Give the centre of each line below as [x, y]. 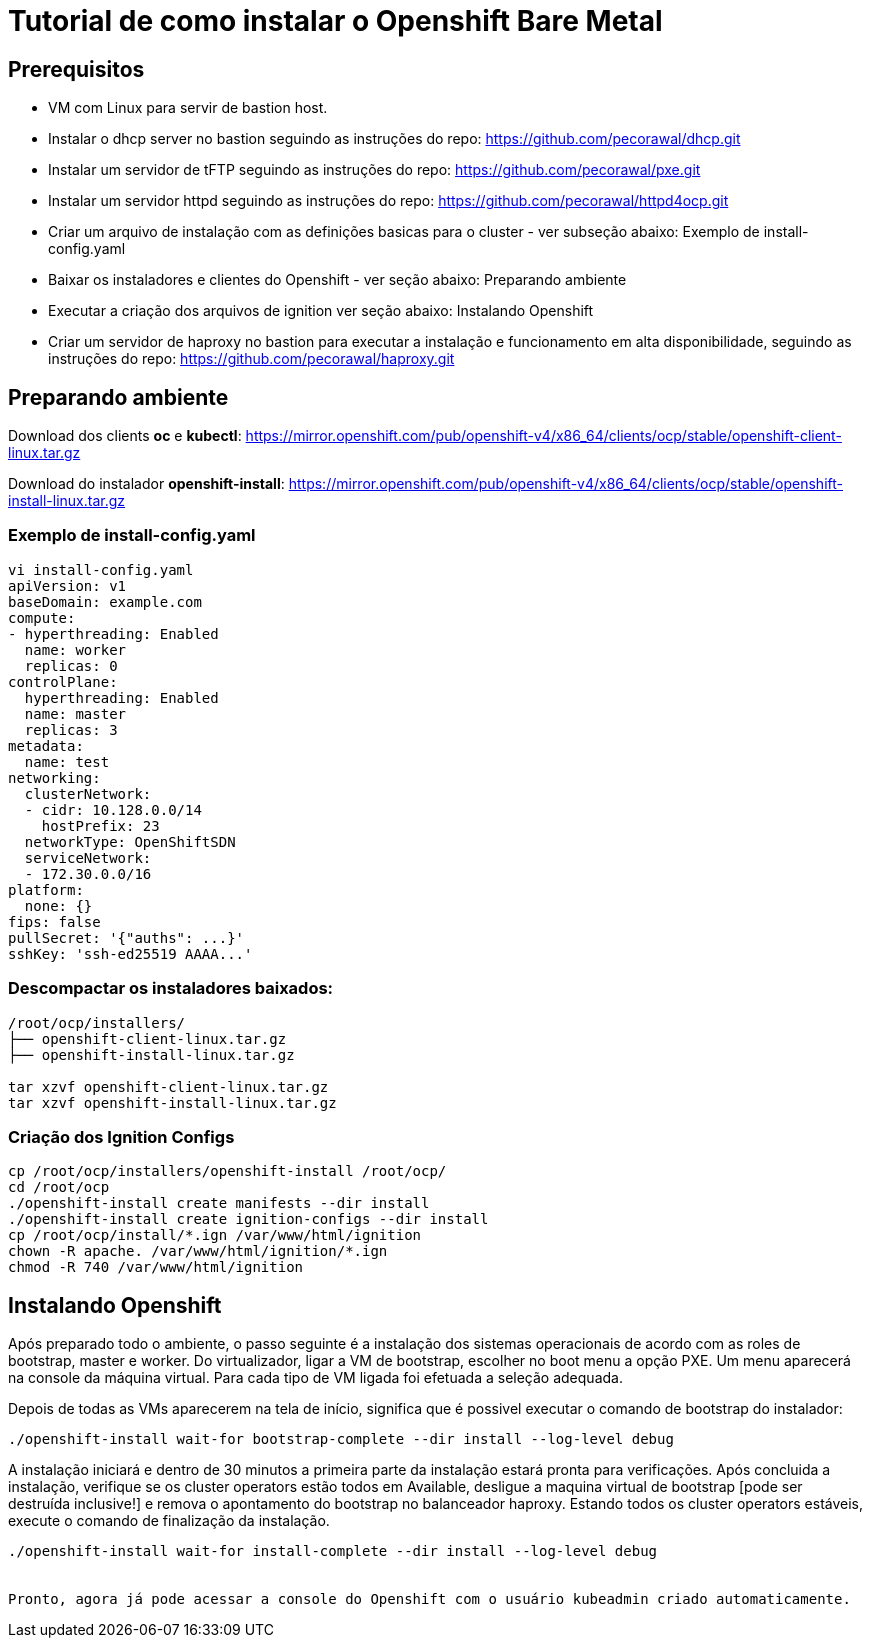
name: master [75, 713]
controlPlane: [63, 681]
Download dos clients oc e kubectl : [125, 436]
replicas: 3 [71, 729]
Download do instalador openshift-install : [146, 484]
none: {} [58, 905]
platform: [46, 889]
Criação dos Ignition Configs [121, 1136]
